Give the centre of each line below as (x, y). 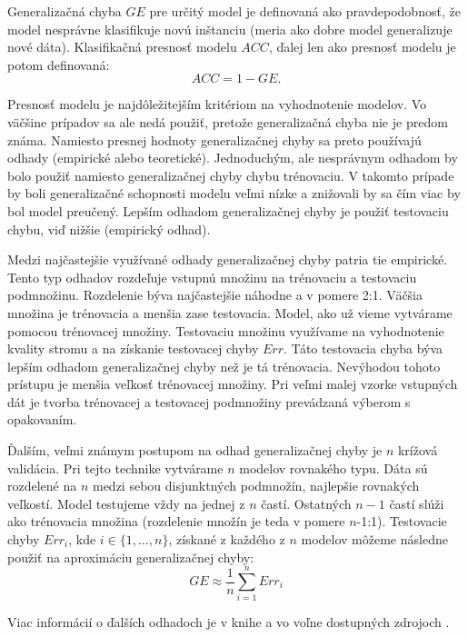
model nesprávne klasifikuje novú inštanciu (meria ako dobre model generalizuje (230, 29)
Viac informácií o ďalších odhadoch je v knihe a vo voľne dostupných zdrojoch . (229, 622)
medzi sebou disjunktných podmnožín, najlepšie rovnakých (256, 486)
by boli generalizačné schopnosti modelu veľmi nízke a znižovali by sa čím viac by (234, 193)
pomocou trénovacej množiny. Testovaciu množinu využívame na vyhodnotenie (226, 330)
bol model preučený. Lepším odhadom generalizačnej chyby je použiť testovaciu (228, 210)
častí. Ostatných (306, 503)
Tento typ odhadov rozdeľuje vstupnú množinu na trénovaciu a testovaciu (212, 277)
